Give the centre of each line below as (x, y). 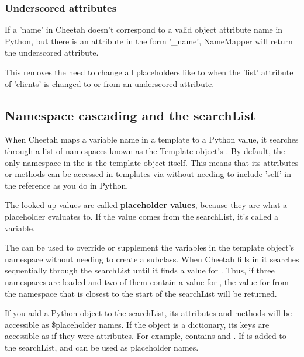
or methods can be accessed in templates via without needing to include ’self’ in (148, 174)
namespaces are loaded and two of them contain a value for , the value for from (147, 281)
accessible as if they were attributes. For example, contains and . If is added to (146, 336)
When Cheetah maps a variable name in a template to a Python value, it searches (152, 139)
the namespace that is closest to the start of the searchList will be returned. (141, 293)
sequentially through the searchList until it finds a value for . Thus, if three (140, 270)
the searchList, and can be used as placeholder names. (102, 347)
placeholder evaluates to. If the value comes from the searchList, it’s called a (142, 216)
